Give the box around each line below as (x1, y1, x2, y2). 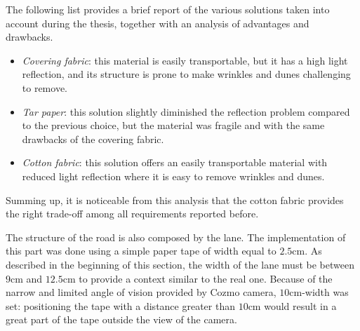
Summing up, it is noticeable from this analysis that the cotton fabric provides (6, 192, 344, 207)
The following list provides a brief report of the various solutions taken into (6, 2, 330, 16)
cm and (11, 271, 43, 285)
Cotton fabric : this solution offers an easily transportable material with (22, 155, 328, 170)
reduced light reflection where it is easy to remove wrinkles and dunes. (22, 168, 325, 183)
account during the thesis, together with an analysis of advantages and (6, 15, 309, 30)
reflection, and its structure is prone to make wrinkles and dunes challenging (22, 67, 351, 81)
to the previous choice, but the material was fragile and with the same (22, 118, 325, 133)
